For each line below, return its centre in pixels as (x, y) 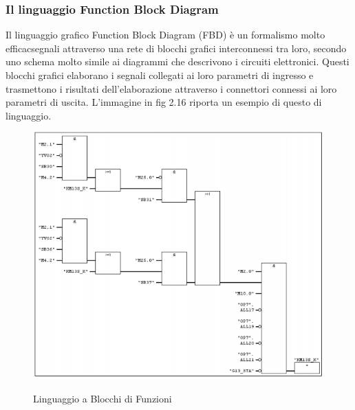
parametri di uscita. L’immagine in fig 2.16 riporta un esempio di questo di (164, 102)
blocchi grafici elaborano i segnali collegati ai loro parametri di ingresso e (160, 75)
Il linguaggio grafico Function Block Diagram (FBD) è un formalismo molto (165, 35)
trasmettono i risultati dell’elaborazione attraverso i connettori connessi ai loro (171, 88)
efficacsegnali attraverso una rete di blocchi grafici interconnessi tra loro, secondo (176, 48)
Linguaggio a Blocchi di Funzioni (103, 398)
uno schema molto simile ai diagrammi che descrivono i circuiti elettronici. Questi (177, 61)
